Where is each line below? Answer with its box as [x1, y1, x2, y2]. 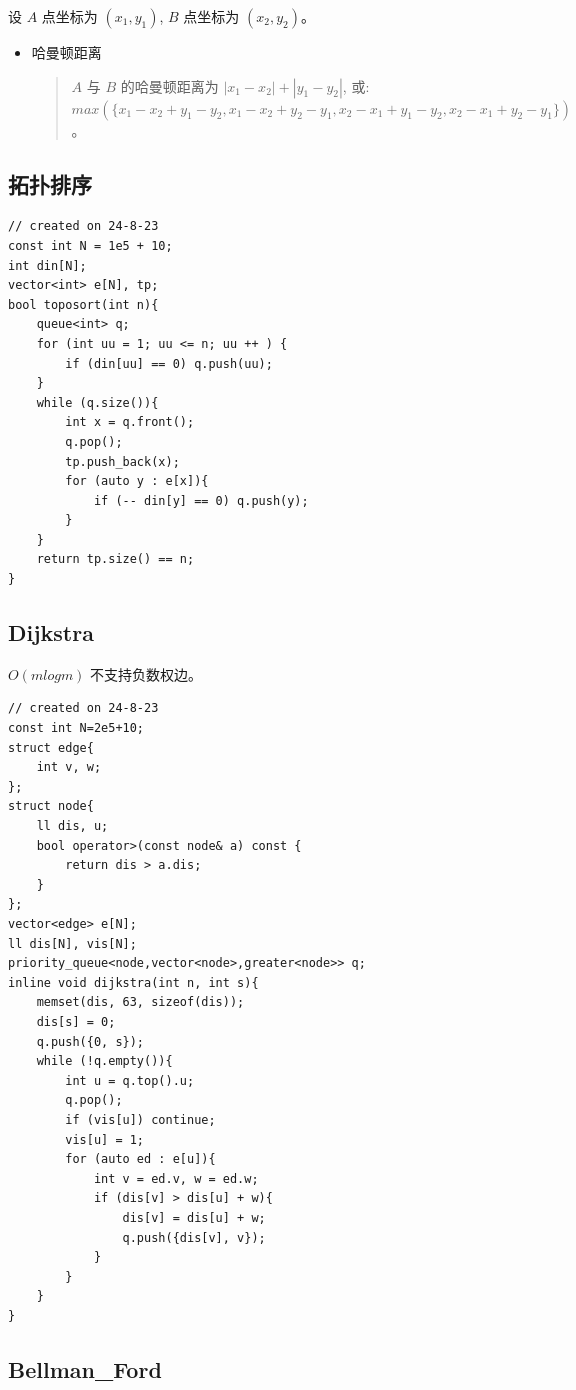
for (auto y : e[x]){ [65, 474, 209, 489]
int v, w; [36, 760, 102, 775]
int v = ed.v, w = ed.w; [93, 1171, 259, 1186]
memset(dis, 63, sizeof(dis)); [36, 995, 245, 1010]
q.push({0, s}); [36, 1034, 145, 1049]
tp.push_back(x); [65, 454, 180, 469]
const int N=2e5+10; [8, 721, 145, 736]
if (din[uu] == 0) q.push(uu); [65, 356, 273, 371]
